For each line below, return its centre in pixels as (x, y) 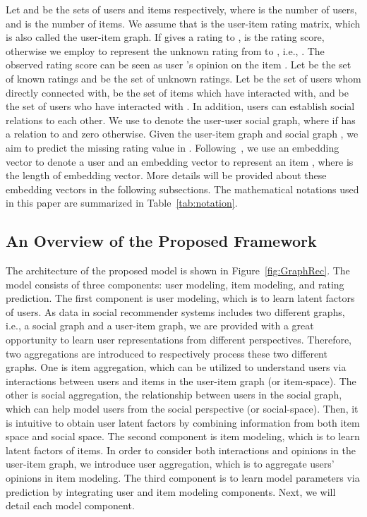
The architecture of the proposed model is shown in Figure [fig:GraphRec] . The (178, 270)
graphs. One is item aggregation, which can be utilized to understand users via (176, 367)
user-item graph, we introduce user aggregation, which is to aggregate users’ (170, 464)
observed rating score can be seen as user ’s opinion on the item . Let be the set (179, 65)
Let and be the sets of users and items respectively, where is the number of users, (181, 9)
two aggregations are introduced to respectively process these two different (167, 353)
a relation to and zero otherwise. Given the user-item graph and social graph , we (182, 134)
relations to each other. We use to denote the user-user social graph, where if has (181, 120)
